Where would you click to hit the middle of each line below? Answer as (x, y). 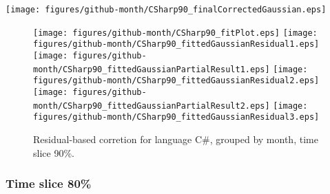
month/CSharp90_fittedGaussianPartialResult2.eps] (152, 106)
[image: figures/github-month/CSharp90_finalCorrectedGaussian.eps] (166, 10)
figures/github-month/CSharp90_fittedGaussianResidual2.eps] (176, 81)
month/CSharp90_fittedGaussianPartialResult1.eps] (152, 69)
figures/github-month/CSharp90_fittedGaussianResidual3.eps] (176, 117)
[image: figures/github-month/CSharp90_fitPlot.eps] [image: (175, 33)
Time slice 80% (49, 183)
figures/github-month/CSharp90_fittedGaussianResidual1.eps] (176, 44)
